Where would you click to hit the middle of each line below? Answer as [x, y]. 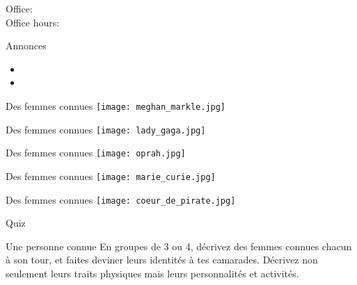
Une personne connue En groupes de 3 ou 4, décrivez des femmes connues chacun [179, 246]
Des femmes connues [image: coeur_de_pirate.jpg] [121, 199]
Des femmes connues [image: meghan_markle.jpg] [116, 105]
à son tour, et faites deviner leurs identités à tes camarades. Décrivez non [162, 260]
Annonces [26, 46]
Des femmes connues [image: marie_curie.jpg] [111, 176]
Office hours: [33, 22]
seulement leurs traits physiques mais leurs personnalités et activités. [152, 274]
